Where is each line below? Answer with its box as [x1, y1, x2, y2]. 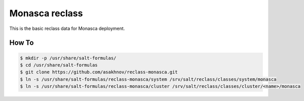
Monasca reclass [9, 8, 83, 19]
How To [9, 39, 34, 47]
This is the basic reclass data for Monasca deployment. [9, 25, 125, 31]
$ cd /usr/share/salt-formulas [20, 62, 98, 68]
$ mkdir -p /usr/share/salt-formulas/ [20, 55, 117, 61]
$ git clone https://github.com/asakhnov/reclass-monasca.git [20, 69, 178, 75]
